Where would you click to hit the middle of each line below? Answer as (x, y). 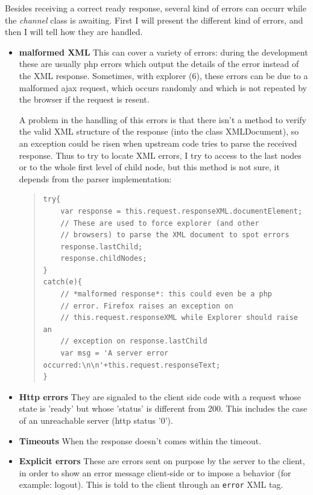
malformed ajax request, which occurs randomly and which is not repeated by (163, 87)
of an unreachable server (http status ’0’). (96, 420)
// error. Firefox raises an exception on (147, 306)
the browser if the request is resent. (84, 99)
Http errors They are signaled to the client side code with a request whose (160, 396)
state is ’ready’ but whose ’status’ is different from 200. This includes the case (163, 408)
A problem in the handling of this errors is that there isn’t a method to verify (163, 119)
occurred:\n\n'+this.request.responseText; (132, 365)
